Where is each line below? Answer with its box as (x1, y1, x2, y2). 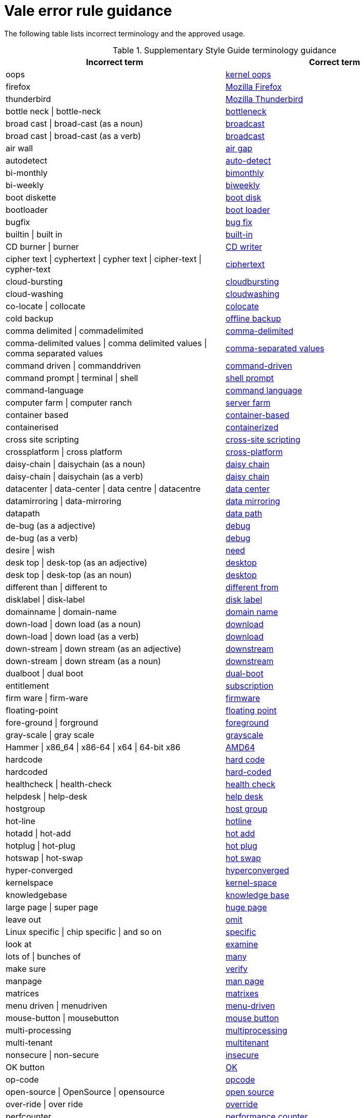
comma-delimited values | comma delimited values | (6, 337, 207, 348)
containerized (226, 422, 278, 432)
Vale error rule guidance (4, 2, 172, 19)
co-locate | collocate (6, 301, 86, 311)
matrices (6, 988, 39, 999)
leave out (6, 914, 41, 925)
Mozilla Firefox (226, 81, 282, 92)
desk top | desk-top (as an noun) (6, 569, 132, 580)
